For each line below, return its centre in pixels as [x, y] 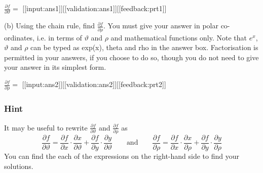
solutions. [19, 166]
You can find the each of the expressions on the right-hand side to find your [122, 156]
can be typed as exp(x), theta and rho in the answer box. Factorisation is [144, 47]
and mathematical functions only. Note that [179, 37]
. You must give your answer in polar [161, 26]
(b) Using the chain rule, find [50, 26]
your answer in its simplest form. [55, 67]
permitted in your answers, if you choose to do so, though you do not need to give [131, 57]
